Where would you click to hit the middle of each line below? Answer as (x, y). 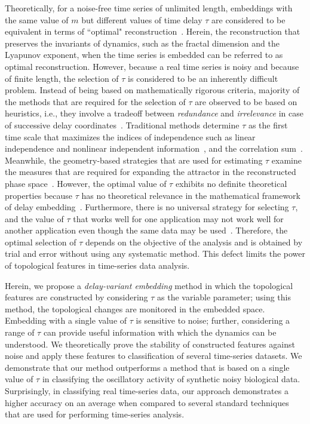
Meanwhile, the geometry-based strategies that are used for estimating (134, 160)
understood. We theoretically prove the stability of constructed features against (150, 344)
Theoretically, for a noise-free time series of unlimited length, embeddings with (149, 8)
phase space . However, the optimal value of (86, 183)
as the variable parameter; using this (224, 297)
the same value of (37, 19)
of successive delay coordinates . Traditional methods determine (122, 125)
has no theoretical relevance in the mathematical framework (191, 195)
